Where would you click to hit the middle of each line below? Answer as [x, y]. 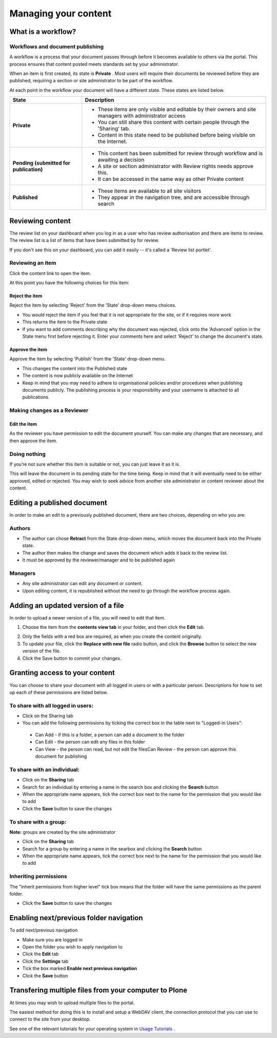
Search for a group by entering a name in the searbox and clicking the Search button [112, 849]
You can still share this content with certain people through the [173, 122]
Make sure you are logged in [53, 940]
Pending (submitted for [41, 163]
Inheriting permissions [38, 877]
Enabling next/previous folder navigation [76, 918]
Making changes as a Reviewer [49, 410]
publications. [36, 397]
